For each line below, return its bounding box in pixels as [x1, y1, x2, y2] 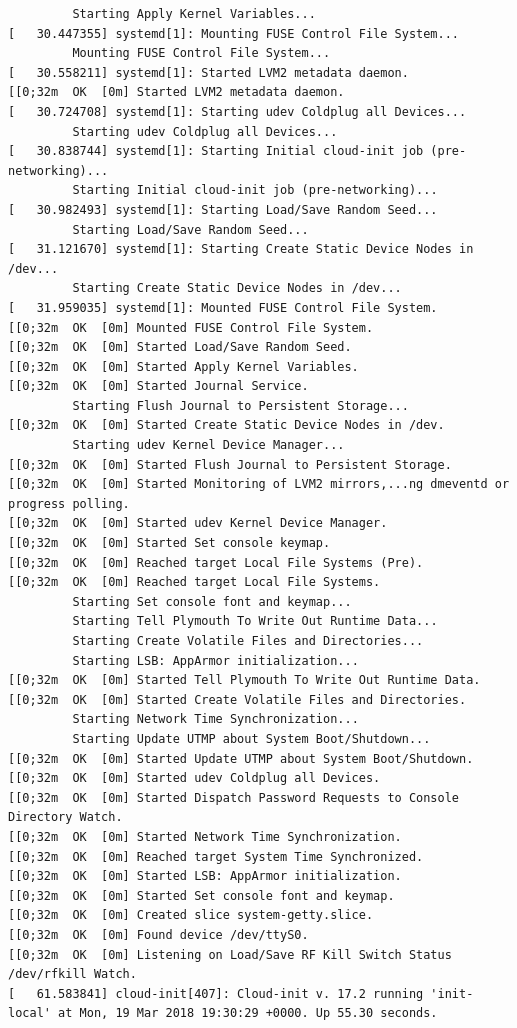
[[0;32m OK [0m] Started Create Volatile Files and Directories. [8, 692, 467, 707]
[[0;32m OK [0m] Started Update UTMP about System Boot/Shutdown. [8, 751, 474, 766]
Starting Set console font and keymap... [72, 594, 352, 609]
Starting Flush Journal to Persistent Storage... [72, 398, 409, 413]
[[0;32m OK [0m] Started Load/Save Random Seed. [8, 340, 352, 355]
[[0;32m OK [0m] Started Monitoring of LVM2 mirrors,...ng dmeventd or [8, 477, 510, 492]
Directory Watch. [8, 810, 123, 825]
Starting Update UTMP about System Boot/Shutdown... [72, 731, 431, 746]
